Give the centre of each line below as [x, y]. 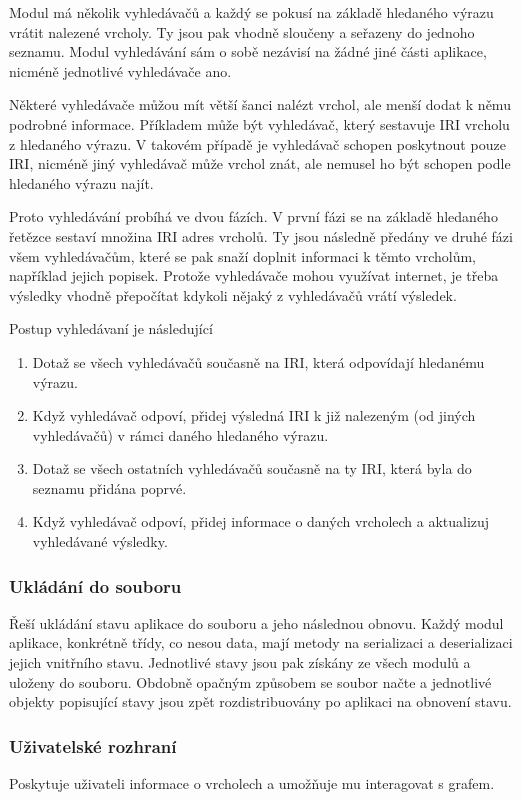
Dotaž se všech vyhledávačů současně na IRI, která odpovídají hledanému [258, 361]
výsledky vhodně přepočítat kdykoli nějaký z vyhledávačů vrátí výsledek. [233, 294]
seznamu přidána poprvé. [109, 487]
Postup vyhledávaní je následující [111, 328]
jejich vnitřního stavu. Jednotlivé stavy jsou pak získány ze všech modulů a [240, 662]
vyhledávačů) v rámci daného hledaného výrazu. [180, 434]
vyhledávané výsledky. [100, 541]
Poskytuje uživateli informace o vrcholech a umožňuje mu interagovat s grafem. [252, 783]
